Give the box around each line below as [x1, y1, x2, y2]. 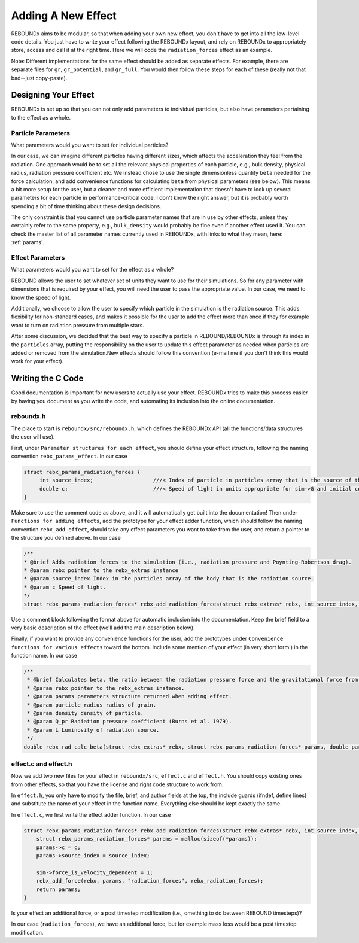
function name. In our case [11, 652, 78, 659]
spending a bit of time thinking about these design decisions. [11, 202, 162, 209]
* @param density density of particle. [27, 710, 144, 717]
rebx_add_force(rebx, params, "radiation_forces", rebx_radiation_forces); [36, 877, 264, 884]
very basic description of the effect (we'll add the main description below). [11, 624, 195, 631]
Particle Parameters [11, 129, 70, 137]
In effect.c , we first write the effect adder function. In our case [11, 811, 171, 818]
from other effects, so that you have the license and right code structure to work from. [11, 781, 224, 788]
